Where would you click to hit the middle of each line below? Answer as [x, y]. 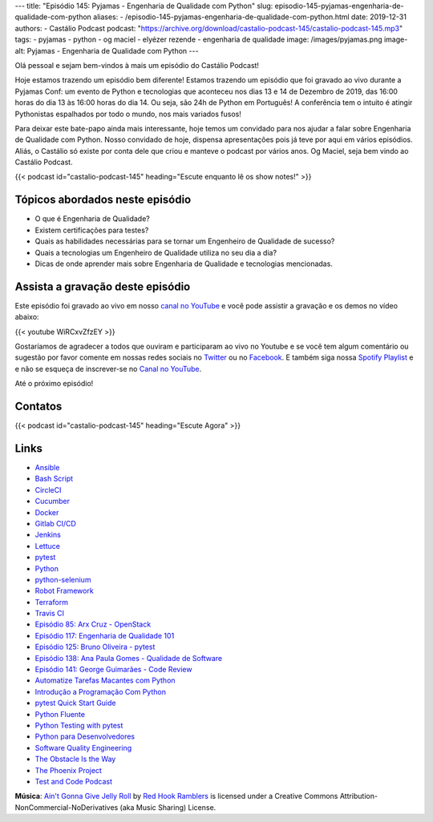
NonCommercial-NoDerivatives [67, 807]
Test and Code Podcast [73, 781]
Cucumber [53, 502]
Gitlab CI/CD [55, 523]
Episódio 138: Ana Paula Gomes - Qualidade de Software [129, 658]
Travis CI [49, 614]
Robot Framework [64, 591]
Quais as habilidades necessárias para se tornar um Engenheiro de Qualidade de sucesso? [185, 241]
